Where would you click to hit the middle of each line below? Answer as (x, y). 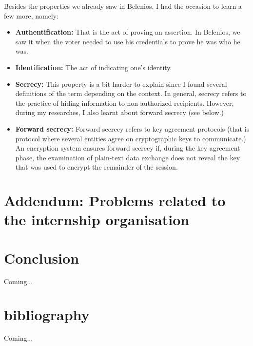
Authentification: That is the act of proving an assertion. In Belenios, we (128, 32)
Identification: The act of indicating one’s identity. (94, 67)
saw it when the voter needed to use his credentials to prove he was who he (128, 41)
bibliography (47, 315)
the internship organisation (97, 220)
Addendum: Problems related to (115, 201)
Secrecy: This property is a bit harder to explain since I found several (121, 84)
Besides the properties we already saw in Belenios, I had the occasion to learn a (123, 6)
